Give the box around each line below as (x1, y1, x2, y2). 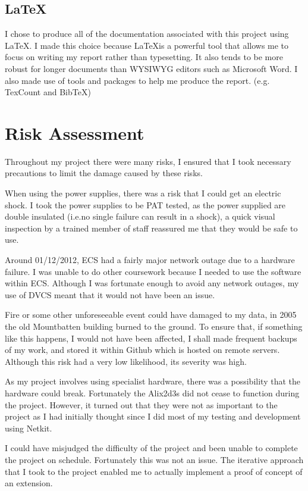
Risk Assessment (5, 120, 144, 145)
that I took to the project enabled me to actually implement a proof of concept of (5, 465, 303, 477)
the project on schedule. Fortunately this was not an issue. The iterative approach (5, 453, 304, 465)
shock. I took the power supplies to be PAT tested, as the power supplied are (5, 198, 286, 211)
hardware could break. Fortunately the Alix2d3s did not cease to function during (5, 386, 300, 399)
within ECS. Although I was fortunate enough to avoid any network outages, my (5, 277, 299, 289)
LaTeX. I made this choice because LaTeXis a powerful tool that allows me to (5, 39, 289, 51)
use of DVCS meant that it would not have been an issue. (5, 288, 215, 301)
